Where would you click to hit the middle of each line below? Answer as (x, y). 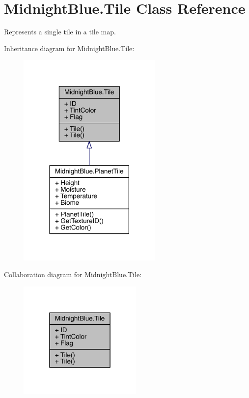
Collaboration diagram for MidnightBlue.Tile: (73, 274)
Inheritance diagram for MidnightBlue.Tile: (69, 48)
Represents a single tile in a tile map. (60, 32)
